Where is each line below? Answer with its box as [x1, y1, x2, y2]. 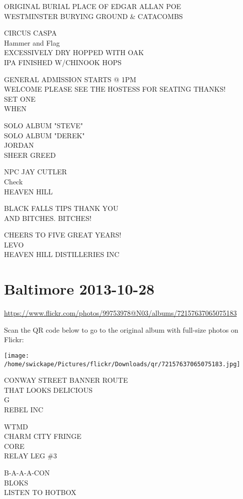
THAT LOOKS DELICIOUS [4, 384, 92, 395]
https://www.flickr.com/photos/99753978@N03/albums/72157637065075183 [4, 308, 237, 318]
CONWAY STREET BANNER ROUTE [4, 375, 128, 385]
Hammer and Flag [4, 37, 60, 48]
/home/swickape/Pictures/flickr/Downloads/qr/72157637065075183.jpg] [4, 360, 240, 368]
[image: [4, 352, 29, 359]
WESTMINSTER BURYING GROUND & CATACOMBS [4, 11, 183, 21]
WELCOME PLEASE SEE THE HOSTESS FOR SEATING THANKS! [4, 84, 226, 94]
